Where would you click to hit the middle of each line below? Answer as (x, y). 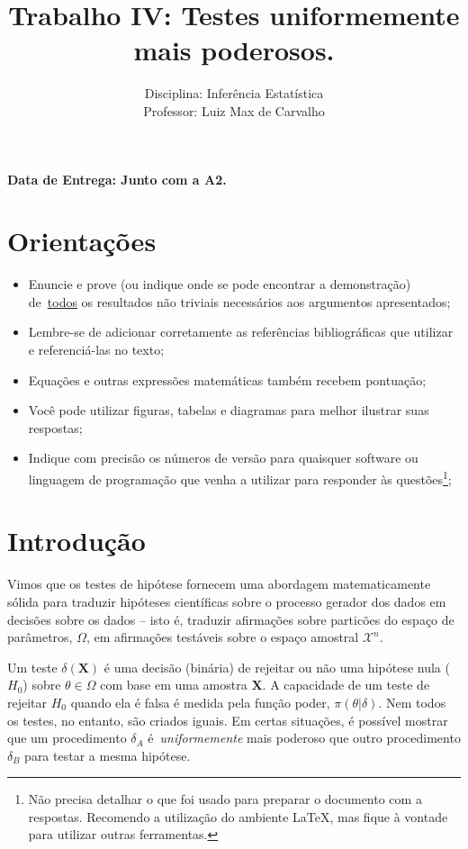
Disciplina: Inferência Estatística (234, 93)
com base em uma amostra (174, 685)
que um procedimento (67, 738)
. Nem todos (412, 702)
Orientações (82, 241)
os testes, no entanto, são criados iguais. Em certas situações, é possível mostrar (228, 720)
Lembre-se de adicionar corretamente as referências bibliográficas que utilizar (241, 332)
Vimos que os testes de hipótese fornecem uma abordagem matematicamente (219, 584)
